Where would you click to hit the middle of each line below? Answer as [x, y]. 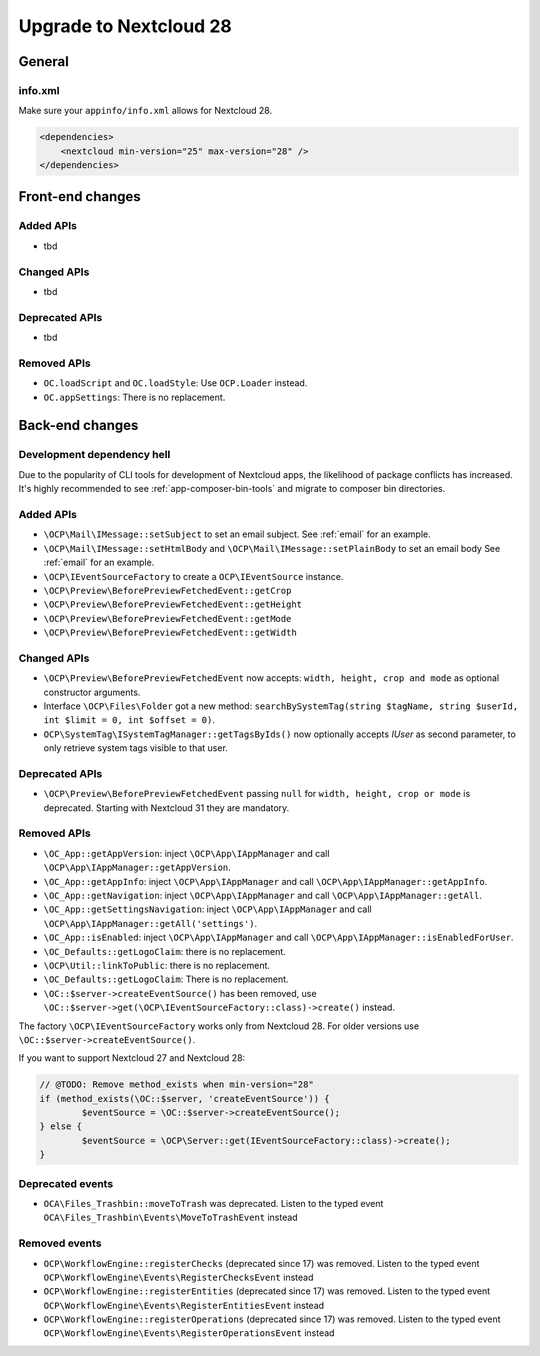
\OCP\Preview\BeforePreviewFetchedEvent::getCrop [167, 590]
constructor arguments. [92, 692]
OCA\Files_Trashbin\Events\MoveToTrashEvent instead [171, 1217]
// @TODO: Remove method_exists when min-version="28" [176, 1084]
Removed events [60, 1243]
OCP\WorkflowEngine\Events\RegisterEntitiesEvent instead [184, 1305]
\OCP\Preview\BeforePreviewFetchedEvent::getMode [167, 618]
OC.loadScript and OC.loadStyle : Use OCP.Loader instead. [175, 383]
